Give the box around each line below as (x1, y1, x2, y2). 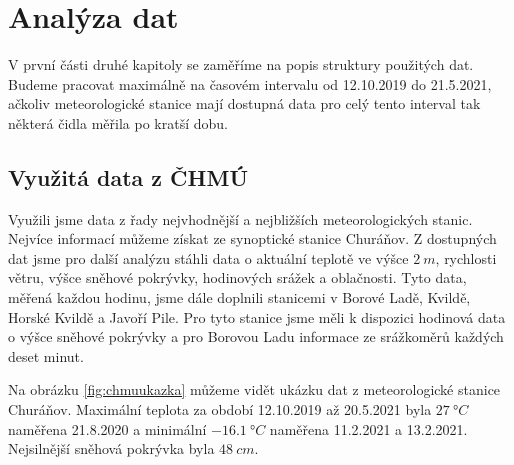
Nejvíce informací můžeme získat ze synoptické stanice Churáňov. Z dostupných (8, 228, 497, 249)
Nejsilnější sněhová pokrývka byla (8, 438, 215, 459)
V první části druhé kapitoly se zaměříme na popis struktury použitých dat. (8, 54, 474, 75)
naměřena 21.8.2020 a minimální (8, 418, 207, 439)
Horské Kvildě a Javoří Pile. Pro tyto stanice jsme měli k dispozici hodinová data (8, 306, 506, 327)
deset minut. (8, 345, 84, 366)
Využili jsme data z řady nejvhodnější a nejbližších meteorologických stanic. (8, 208, 473, 229)
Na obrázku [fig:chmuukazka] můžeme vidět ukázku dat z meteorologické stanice (8, 379, 501, 400)
